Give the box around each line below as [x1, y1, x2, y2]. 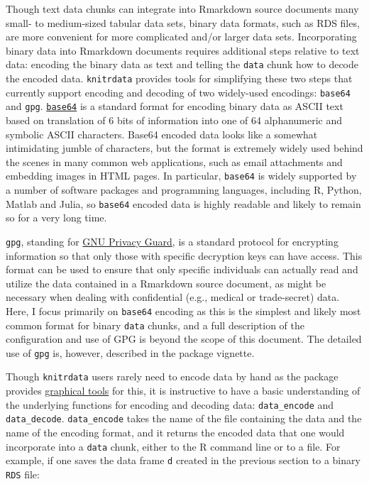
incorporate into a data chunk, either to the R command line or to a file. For [6, 439, 341, 453]
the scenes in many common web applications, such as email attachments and [6, 154, 343, 169]
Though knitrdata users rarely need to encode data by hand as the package [6, 369, 338, 384]
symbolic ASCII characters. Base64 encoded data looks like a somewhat [6, 126, 318, 141]
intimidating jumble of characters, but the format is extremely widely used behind [6, 141, 363, 155]
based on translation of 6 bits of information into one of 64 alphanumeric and [6, 113, 343, 127]
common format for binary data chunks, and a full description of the [6, 317, 304, 332]
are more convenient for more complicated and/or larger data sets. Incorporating [6, 29, 357, 44]
